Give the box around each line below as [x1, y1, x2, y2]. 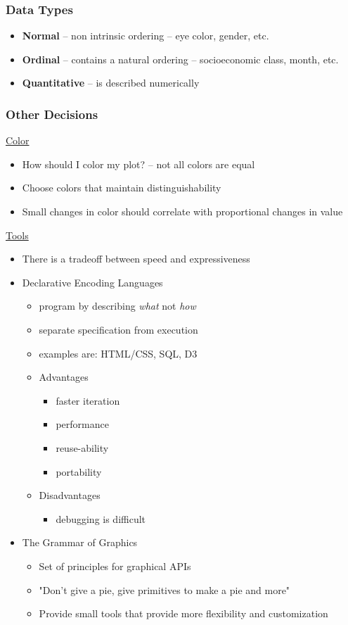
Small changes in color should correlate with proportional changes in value [22, 204, 343, 218]
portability [56, 464, 102, 479]
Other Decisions [6, 105, 98, 122]
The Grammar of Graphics [22, 535, 138, 550]
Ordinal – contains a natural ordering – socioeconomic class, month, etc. [22, 51, 339, 66]
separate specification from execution [39, 322, 198, 336]
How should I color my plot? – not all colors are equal [22, 156, 255, 171]
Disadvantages [39, 488, 101, 503]
